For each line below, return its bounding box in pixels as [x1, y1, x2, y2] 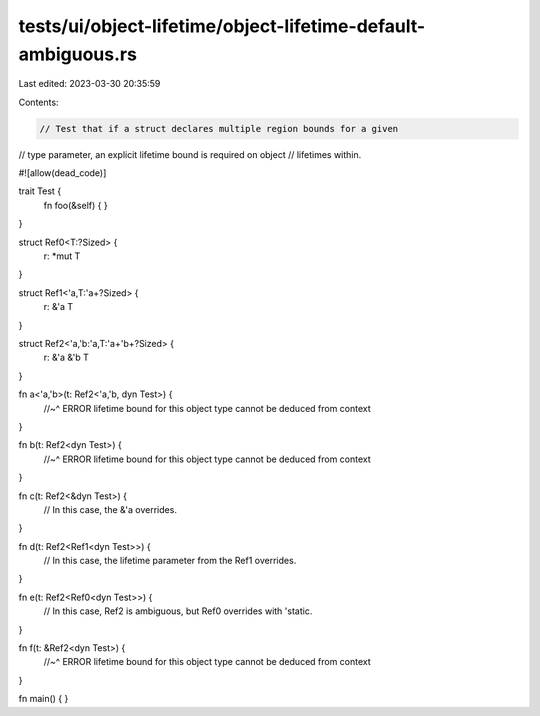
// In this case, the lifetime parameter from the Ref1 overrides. [43, 555, 297, 567]
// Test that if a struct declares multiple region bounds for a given [39, 123, 399, 134]
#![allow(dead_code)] [18, 167, 107, 179]
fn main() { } [18, 693, 69, 705]
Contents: [18, 96, 59, 108]
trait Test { [18, 185, 62, 197]
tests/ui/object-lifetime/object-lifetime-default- [18, 15, 426, 37]
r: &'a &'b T [43, 351, 90, 364]
